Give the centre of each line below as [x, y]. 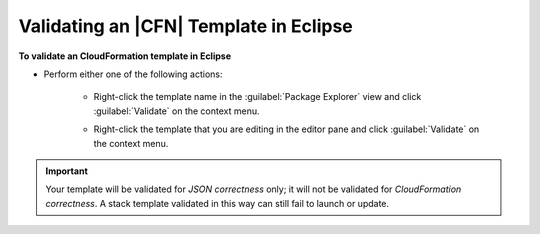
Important [67, 171]
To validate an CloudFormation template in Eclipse [125, 56]
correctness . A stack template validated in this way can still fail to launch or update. [217, 203]
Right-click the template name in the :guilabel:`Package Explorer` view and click [257, 97]
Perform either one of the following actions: [133, 74]
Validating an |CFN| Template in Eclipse [186, 26]
